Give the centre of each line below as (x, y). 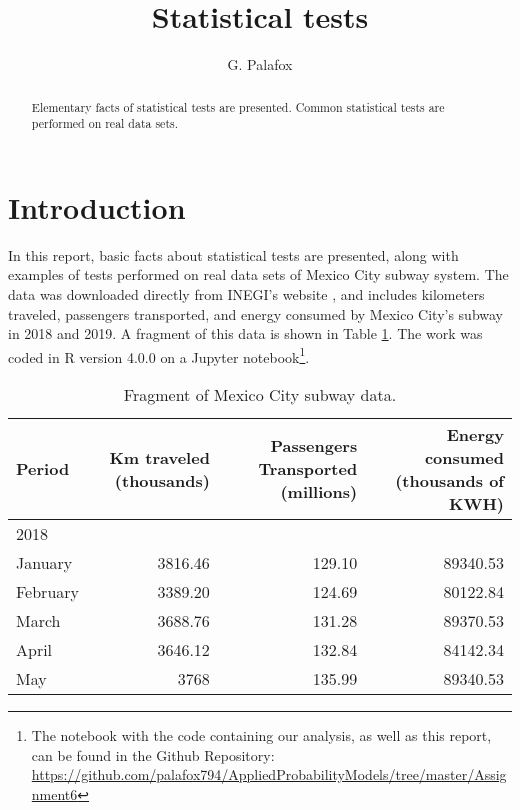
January (44, 562)
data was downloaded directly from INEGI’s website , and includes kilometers (246, 293)
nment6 (54, 793)
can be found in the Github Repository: (153, 754)
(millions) (319, 492)
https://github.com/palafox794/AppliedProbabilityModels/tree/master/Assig (269, 774)
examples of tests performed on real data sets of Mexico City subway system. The (258, 274)
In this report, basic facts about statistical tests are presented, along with (233, 254)
